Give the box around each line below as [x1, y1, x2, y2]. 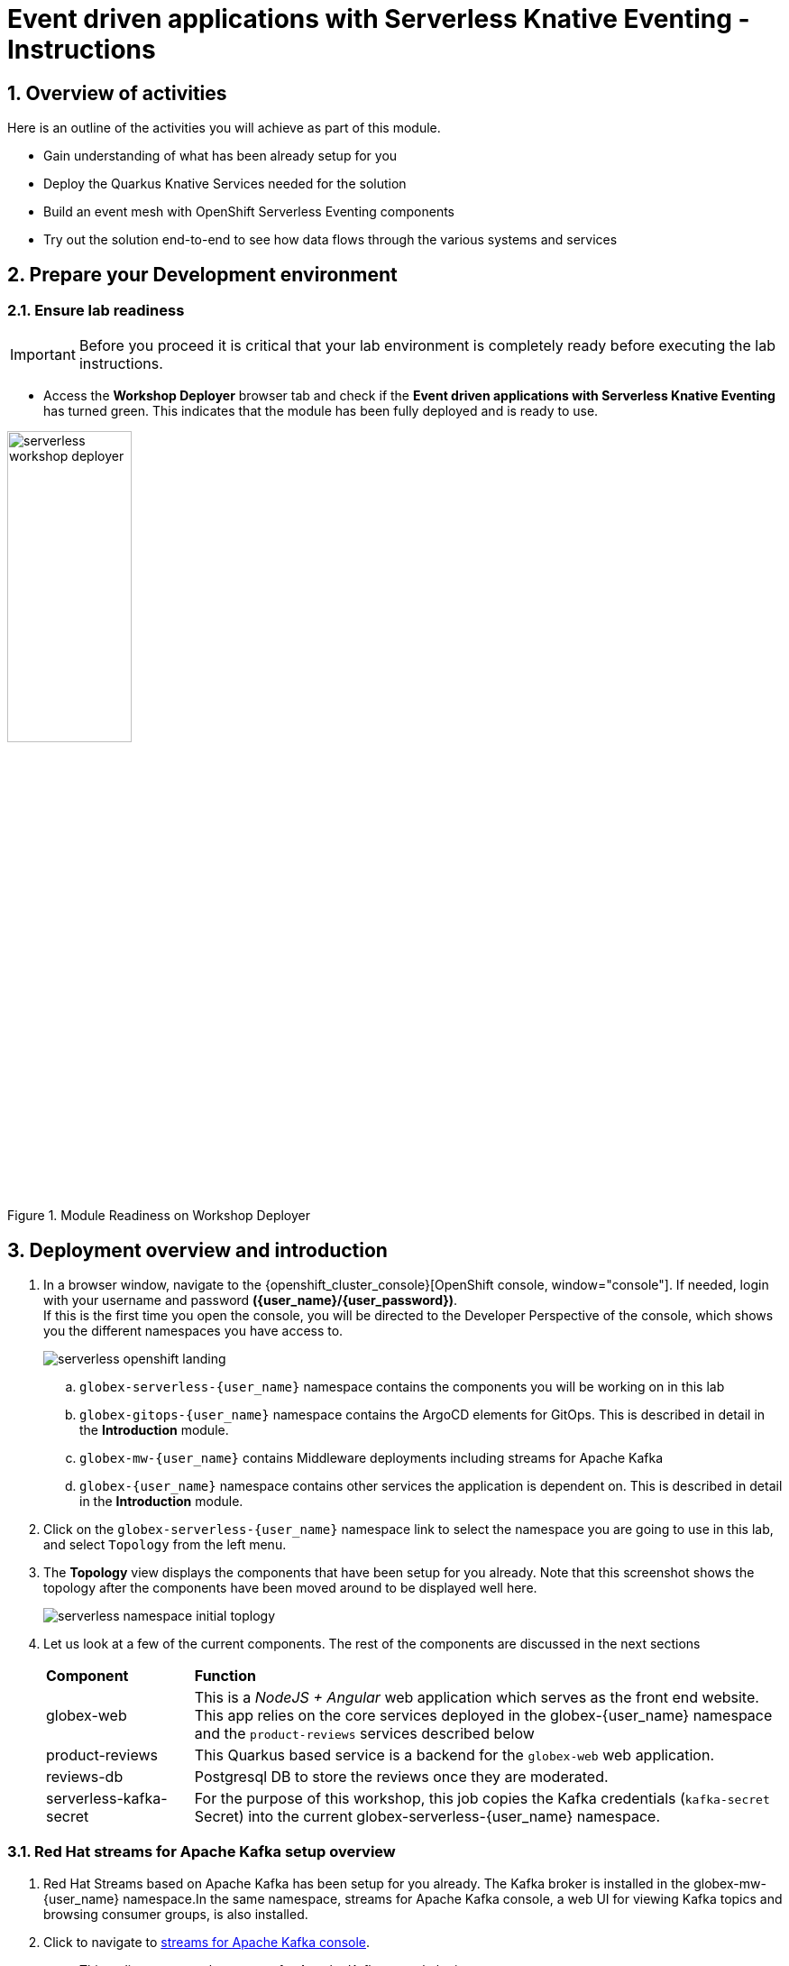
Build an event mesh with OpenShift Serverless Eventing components [43, 204, 455, 220]
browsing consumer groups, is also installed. [43, 1906, 308, 1922]
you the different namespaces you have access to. [43, 1323, 344, 1339]
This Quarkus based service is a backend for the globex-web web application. [194, 1746, 715, 1765]
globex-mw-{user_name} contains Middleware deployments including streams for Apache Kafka [79, 1450, 664, 1466]
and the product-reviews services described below [194, 1724, 535, 1743]
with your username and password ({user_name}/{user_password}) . [43, 1292, 458, 1309]
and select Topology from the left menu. [43, 1537, 287, 1553]
